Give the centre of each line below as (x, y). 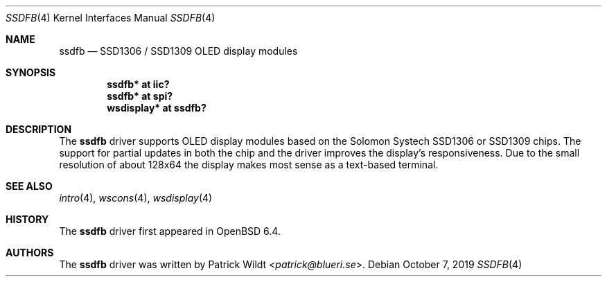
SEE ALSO (29, 186)
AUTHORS (30, 253)
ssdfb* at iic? (138, 84)
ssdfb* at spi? (140, 96)
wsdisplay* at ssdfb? (157, 108)
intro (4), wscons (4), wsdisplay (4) (136, 198)
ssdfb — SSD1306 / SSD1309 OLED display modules (178, 51)
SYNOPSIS (31, 72)
